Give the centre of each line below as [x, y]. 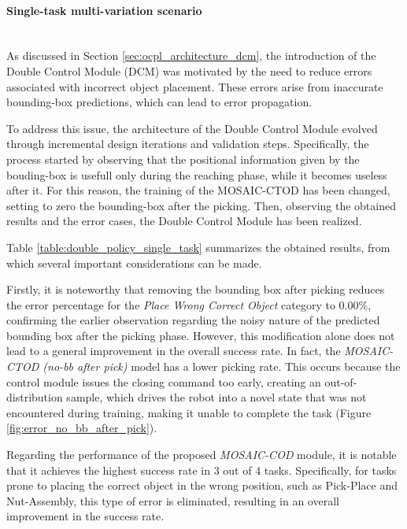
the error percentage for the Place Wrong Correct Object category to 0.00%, [189, 304]
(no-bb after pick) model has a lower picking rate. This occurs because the [222, 366]
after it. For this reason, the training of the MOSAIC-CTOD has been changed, [198, 190]
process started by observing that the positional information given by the [183, 159]
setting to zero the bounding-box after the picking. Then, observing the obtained [201, 205]
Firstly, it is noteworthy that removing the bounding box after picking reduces [196, 289]
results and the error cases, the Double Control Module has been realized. [184, 221]
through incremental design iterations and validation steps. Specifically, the [188, 144]
